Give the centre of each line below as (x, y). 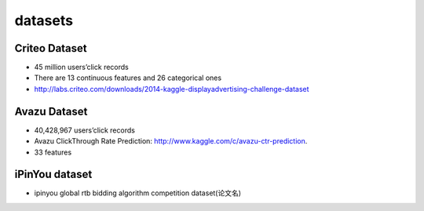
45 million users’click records (81, 67)
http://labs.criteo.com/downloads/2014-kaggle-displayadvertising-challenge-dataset (172, 89)
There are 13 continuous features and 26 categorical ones (128, 78)
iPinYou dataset (53, 175)
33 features (53, 152)
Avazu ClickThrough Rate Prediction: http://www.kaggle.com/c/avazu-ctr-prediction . (171, 141)
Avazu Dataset (51, 111)
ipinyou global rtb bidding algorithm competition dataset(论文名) (138, 193)
